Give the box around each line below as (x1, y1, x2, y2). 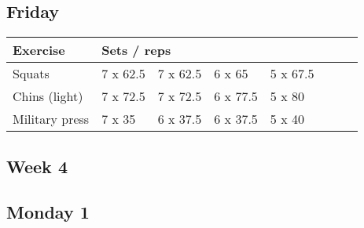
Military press (13, 110, 90, 128)
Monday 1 (6, 200, 90, 224)
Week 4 (6, 154, 68, 178)
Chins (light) (13, 87, 83, 106)
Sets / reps (101, 41, 171, 60)
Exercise (13, 41, 65, 60)
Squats (13, 64, 50, 83)
